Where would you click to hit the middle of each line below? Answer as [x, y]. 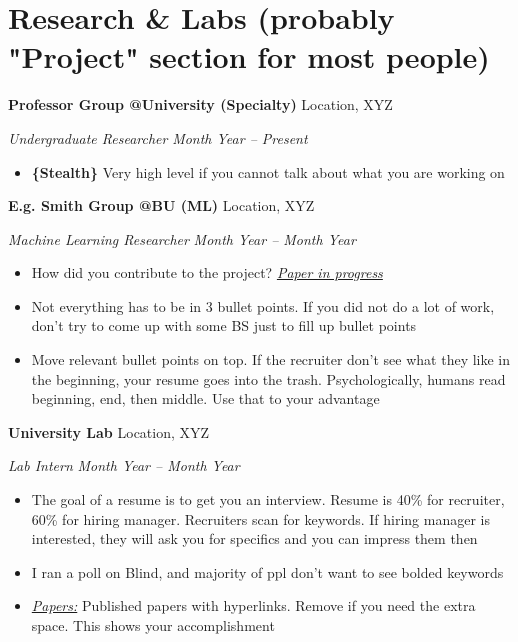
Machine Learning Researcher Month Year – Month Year [182, 238]
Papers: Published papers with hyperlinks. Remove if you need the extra [253, 605]
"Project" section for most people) [249, 56]
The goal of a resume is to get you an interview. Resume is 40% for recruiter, [268, 499]
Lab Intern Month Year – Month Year [124, 465]
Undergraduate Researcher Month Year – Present [158, 137]
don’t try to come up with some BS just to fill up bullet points [224, 325]
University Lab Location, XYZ [109, 431]
